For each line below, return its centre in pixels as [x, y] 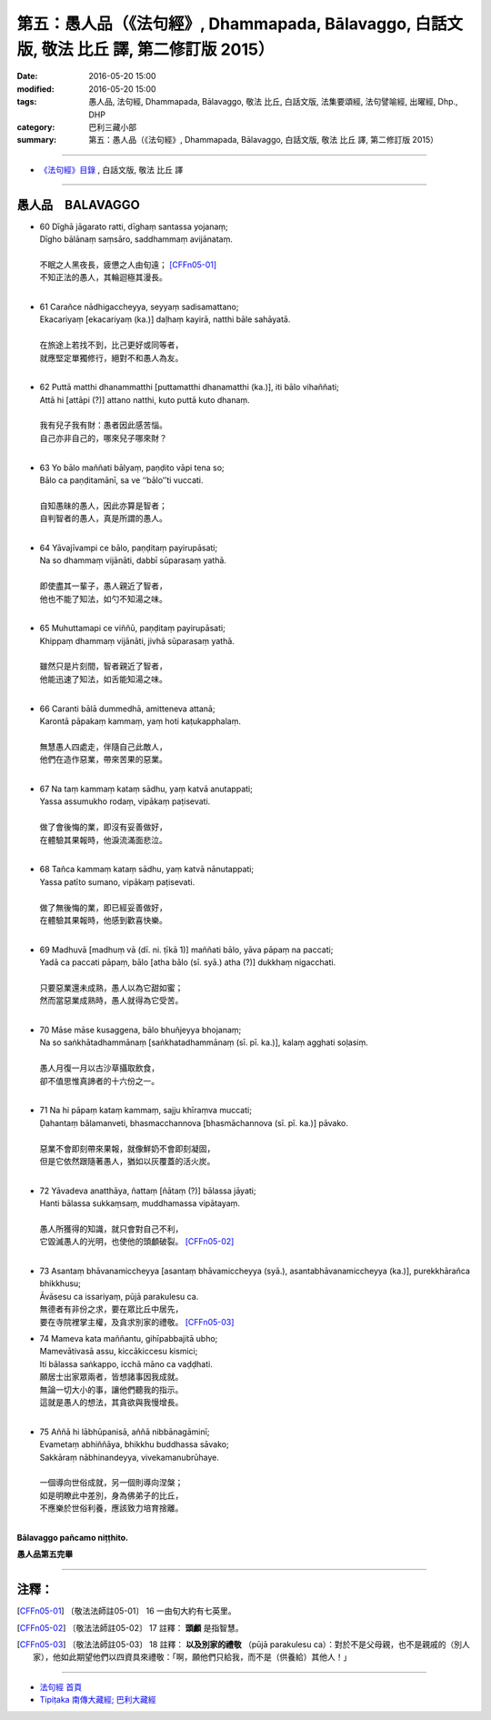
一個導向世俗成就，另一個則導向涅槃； [111, 1483]
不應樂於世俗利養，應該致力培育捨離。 [111, 1508]
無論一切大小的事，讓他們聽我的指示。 [111, 1389]
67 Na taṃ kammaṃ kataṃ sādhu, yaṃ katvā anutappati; [146, 789]
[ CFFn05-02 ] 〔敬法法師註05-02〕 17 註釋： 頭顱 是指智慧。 [130, 1627]
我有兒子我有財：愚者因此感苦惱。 [103, 425]
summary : [37, 140]
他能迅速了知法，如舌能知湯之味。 [103, 679]
